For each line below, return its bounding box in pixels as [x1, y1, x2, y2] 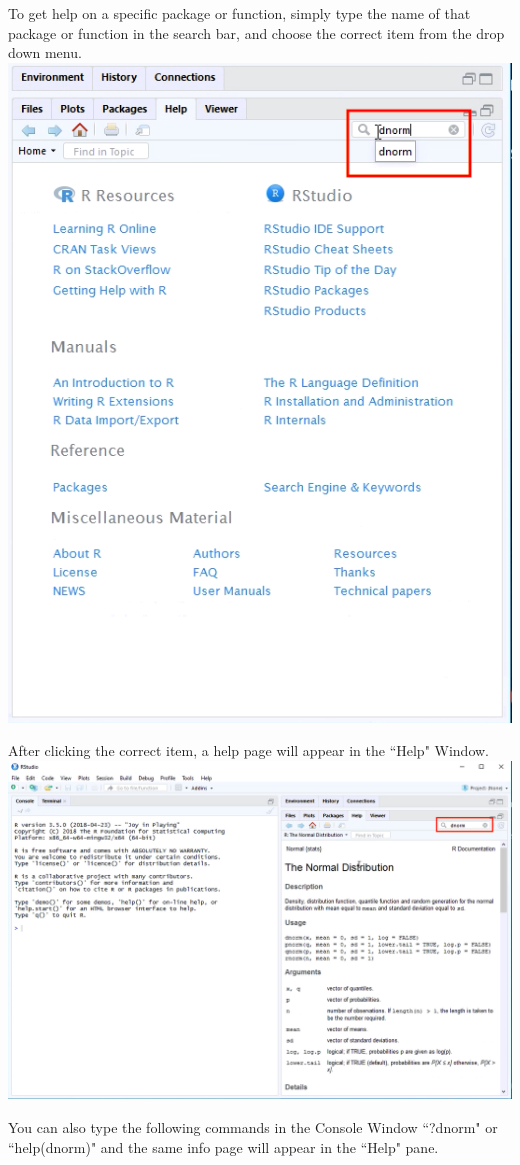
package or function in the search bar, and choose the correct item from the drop [8, 22, 505, 43]
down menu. [8, 42, 82, 63]
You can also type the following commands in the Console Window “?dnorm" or [8, 1117, 498, 1138]
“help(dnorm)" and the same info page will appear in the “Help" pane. [8, 1136, 439, 1157]
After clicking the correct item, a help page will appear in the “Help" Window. [8, 740, 489, 761]
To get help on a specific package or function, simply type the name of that [8, 3, 471, 23]
